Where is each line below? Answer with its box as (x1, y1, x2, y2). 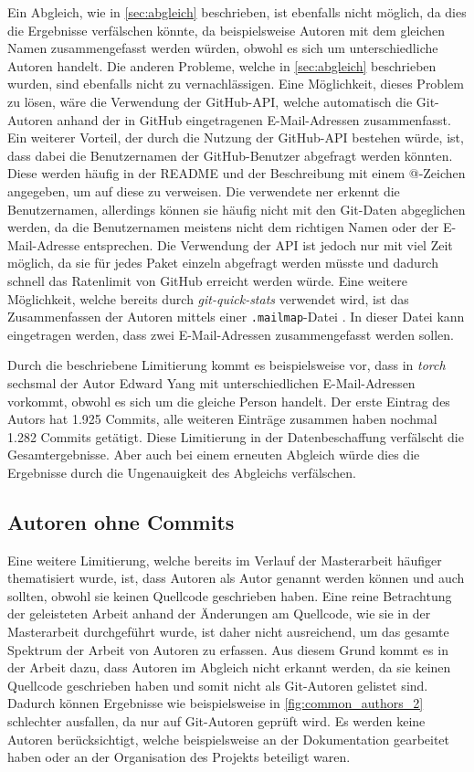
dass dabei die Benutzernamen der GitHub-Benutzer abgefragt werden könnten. (7, 145, 453, 164)
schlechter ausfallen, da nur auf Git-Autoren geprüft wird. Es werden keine (7, 712, 426, 731)
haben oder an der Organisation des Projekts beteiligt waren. (7, 747, 351, 767)
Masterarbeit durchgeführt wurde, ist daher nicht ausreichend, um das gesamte (7, 622, 449, 641)
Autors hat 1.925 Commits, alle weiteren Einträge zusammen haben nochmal (7, 409, 437, 428)
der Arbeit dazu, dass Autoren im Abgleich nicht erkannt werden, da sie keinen (7, 658, 451, 677)
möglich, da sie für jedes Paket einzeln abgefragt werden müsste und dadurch (7, 253, 438, 272)
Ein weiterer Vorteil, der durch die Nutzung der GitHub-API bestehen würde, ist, (7, 128, 464, 147)
